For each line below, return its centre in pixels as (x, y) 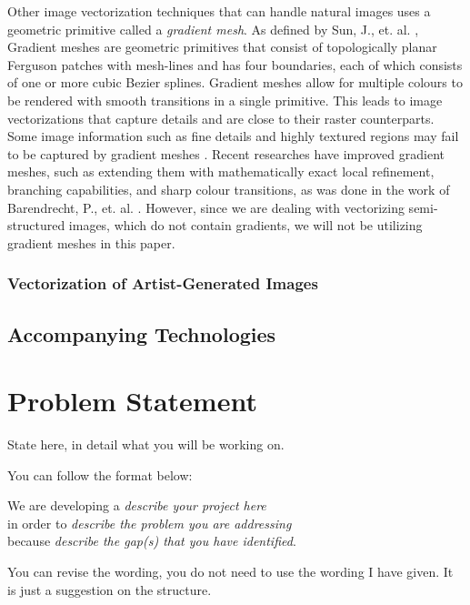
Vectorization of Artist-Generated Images (163, 283)
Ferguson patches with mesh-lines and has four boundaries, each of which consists (235, 64)
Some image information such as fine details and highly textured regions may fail (233, 136)
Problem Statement (132, 401)
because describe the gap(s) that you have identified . (152, 541)
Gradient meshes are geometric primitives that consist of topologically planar (222, 47)
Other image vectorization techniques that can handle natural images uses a (219, 11)
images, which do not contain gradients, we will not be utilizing (245, 225)
